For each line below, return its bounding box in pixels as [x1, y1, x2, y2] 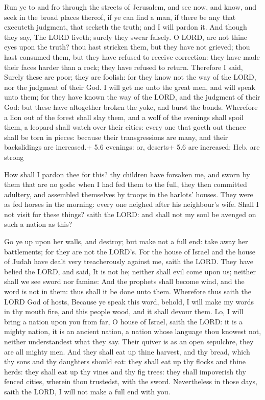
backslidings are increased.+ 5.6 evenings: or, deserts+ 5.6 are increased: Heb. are [4, 142, 260, 152]
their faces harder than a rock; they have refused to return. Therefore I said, [4, 61, 243, 72]
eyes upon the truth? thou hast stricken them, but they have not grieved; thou [4, 41, 250, 52]
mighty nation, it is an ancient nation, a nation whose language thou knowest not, [4, 326, 261, 337]
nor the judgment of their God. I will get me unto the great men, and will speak [4, 81, 255, 92]
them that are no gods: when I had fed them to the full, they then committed [4, 179, 247, 190]
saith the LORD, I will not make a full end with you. [4, 386, 171, 396]
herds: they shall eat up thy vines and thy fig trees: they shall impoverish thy [4, 366, 246, 377]
